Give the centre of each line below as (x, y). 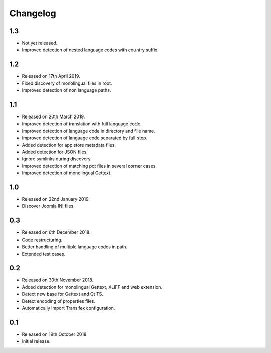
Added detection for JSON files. (55, 152)
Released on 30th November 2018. (58, 280)
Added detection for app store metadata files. (69, 145)
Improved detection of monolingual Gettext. (67, 173)
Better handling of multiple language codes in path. (75, 247)
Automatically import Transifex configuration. (69, 308)
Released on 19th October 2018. (55, 334)
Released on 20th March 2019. (53, 117)
